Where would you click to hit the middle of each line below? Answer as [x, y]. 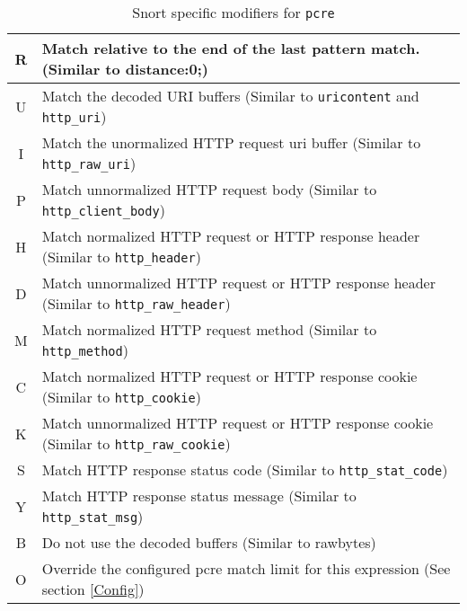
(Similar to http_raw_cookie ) [136, 443]
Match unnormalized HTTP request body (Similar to [209, 189]
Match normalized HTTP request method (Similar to [209, 329]
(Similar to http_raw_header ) [136, 303]
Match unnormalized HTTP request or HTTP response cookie [238, 423]
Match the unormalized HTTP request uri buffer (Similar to [231, 142]
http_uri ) [74, 116]
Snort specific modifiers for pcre [233, 12]
